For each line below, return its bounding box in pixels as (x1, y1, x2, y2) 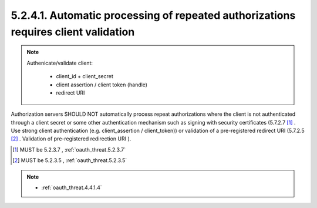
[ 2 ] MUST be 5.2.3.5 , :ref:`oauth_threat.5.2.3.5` (12, 157, 127, 164)
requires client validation (11, 25, 135, 38)
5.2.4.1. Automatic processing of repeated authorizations (11, 9, 296, 22)
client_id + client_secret (56, 73, 114, 80)
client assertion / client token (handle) (56, 81, 148, 88)
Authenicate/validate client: (26, 59, 93, 66)
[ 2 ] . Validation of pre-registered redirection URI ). (11, 135, 131, 142)
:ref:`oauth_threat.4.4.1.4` (41, 184, 102, 191)
